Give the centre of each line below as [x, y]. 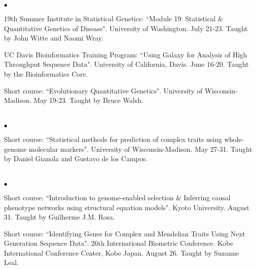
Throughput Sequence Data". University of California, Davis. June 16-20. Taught [127, 64]
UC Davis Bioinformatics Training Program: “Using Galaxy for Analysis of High [126, 54]
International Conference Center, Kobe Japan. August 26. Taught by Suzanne [122, 252]
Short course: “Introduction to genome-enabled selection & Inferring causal [117, 197]
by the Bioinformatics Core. [46, 73]
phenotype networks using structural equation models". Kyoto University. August [127, 207]
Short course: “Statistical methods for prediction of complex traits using [113, 139]
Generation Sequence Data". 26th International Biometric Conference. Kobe [119, 243]
